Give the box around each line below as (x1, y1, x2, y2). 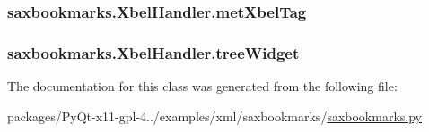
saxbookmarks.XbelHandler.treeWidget (7, 41, 300, 63)
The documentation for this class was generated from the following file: (7, 77, 398, 95)
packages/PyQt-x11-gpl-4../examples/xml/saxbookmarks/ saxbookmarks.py (7, 106, 422, 125)
